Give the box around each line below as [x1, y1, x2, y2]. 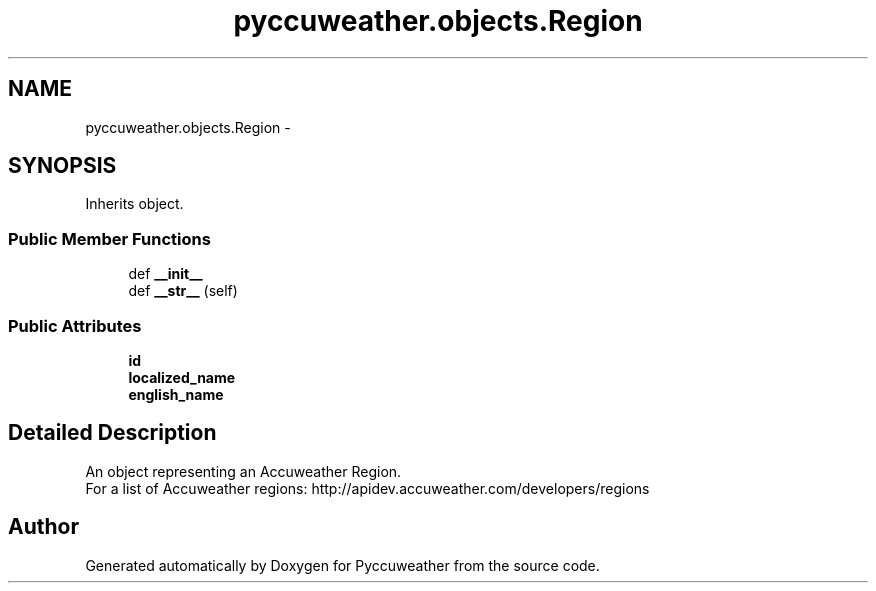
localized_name [128, 368, 236, 386]
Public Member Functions [8, 228, 211, 249]
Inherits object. [85, 195, 184, 213]
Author [8, 514, 79, 540]
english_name [128, 385, 224, 403]
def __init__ [128, 265, 203, 283]
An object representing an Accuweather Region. [85, 462, 402, 480]
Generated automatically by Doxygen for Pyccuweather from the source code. [85, 556, 600, 574]
